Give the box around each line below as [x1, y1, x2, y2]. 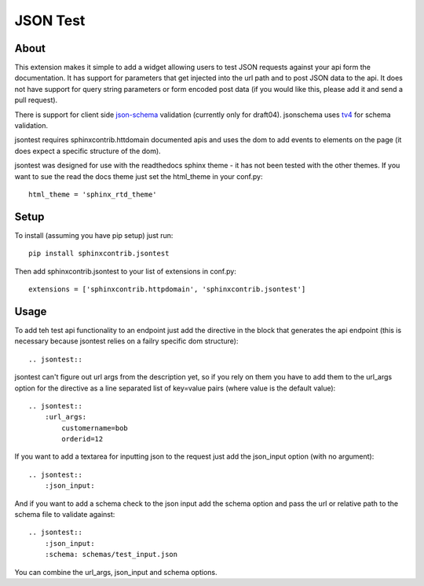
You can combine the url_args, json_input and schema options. [14, 567, 217, 577]
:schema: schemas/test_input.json [44, 550, 178, 559]
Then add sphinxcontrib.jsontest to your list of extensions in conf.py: [14, 266, 237, 276]
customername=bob [61, 423, 129, 432]
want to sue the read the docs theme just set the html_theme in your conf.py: [14, 171, 263, 181]
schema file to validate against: [14, 510, 115, 519]
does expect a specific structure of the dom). [14, 146, 161, 156]
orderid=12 [61, 434, 104, 444]
